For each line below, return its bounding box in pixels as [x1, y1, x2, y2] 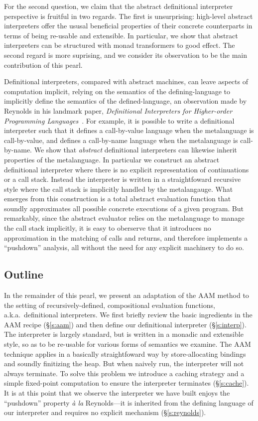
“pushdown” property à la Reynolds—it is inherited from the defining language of [4, 397, 254, 408]
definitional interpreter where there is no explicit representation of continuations [4, 164, 249, 174]
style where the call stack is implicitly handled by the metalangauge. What [4, 183, 233, 194]
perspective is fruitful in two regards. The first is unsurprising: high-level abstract [4, 10, 253, 21]
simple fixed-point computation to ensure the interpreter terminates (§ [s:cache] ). [4, 378, 249, 388]
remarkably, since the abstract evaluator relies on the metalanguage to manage [4, 213, 245, 223]
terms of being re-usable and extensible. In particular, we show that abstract [4, 30, 238, 40]
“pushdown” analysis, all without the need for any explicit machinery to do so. [4, 242, 244, 253]
